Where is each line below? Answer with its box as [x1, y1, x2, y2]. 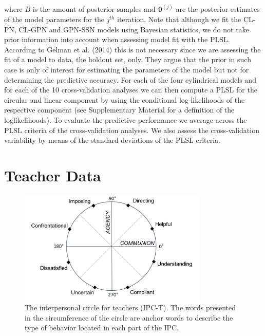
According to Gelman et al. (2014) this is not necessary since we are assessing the [4, 44, 261, 54]
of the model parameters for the [4, 14, 105, 25]
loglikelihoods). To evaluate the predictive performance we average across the [4, 114, 247, 125]
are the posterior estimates [176, 4, 260, 14]
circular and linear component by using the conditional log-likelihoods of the [4, 94, 245, 105]
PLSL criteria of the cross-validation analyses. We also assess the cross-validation [4, 124, 259, 135]
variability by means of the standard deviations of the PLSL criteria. [4, 135, 221, 145]
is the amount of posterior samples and [32, 4, 156, 14]
